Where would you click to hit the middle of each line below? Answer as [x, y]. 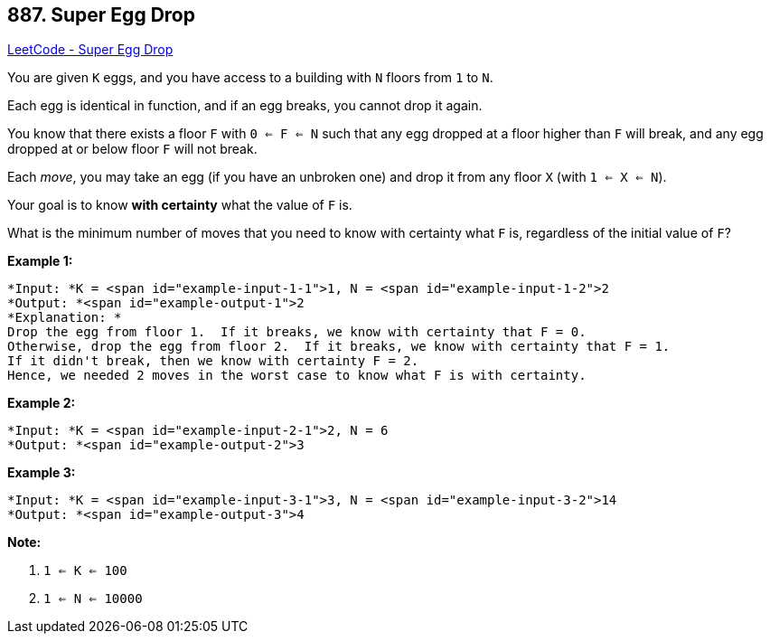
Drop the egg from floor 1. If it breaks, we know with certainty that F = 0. [297, 332]
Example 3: [42, 473]
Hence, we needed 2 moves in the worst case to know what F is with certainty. [297, 376]
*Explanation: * [65, 318]
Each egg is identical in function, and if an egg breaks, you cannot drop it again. [245, 106]
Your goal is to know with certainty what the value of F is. [180, 205]
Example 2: [42, 403]
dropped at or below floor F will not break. [132, 149]
